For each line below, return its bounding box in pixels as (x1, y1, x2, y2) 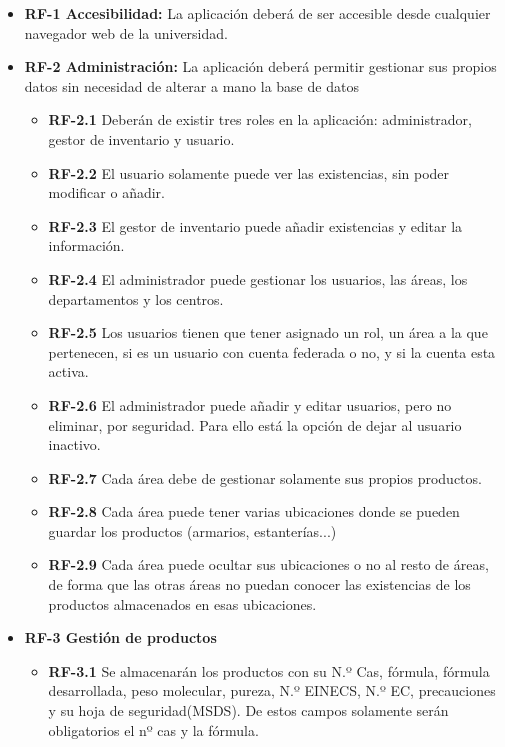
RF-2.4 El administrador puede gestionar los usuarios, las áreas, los (48, 268, 468, 289)
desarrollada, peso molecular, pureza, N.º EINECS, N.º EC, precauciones (48, 680, 496, 701)
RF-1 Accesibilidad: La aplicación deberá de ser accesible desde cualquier (24, 3, 491, 23)
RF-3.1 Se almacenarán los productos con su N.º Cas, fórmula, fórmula (48, 660, 490, 681)
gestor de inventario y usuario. (48, 128, 235, 149)
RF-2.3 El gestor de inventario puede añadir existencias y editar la (48, 215, 463, 236)
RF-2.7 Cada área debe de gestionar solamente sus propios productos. (48, 467, 482, 488)
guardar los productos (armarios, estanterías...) (48, 520, 337, 541)
